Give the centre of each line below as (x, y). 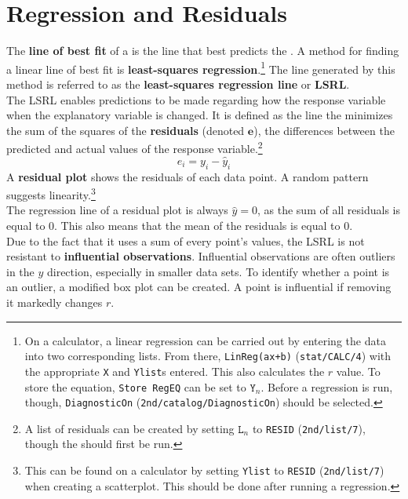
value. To (358, 371)
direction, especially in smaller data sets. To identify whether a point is (218, 271)
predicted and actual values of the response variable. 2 (135, 147)
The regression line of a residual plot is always (117, 210)
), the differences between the (324, 130)
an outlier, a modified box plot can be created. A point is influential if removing (199, 287)
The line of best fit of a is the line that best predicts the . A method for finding (203, 51)
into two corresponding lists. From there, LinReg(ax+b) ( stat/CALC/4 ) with (208, 356)
